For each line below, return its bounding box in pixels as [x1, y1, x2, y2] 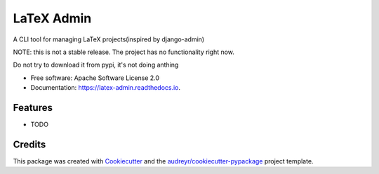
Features [13, 102, 53, 114]
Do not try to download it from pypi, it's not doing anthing [13, 60, 179, 69]
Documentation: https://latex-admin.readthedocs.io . [30, 83, 181, 92]
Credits [13, 138, 46, 150]
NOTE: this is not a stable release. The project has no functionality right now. [13, 48, 235, 56]
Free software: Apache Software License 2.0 [30, 74, 160, 82]
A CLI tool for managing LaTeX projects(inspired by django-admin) [13, 35, 205, 43]
